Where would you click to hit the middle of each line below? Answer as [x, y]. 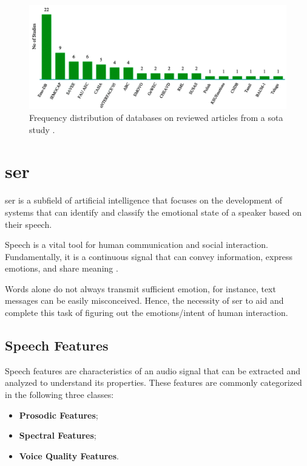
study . [42, 129]
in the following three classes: [59, 395]
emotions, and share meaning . [62, 268]
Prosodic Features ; [59, 415]
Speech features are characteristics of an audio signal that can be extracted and [153, 370]
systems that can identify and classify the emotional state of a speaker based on [153, 212]
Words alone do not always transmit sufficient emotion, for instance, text [140, 288]
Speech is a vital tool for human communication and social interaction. [137, 245]
